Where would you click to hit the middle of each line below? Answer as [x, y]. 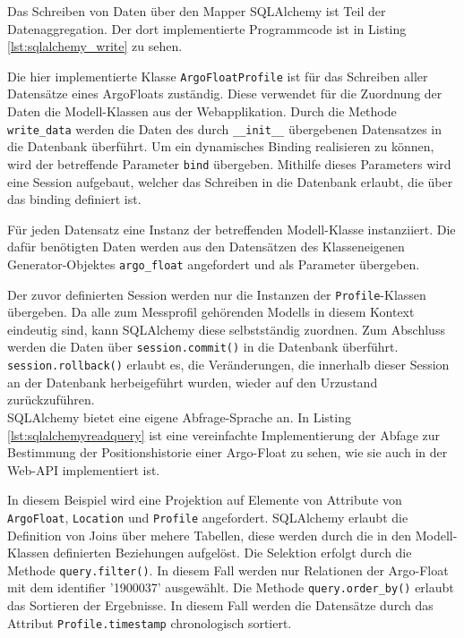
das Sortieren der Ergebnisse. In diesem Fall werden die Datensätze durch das [220, 605]
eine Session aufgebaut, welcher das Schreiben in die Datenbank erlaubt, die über [230, 181]
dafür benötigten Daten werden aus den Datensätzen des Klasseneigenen [206, 247]
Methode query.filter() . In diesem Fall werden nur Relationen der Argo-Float [228, 570]
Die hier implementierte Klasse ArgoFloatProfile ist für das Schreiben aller [218, 76]
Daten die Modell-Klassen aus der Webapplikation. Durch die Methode [202, 111]
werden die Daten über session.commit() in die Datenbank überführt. [203, 347]
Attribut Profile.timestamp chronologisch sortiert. [150, 622]
